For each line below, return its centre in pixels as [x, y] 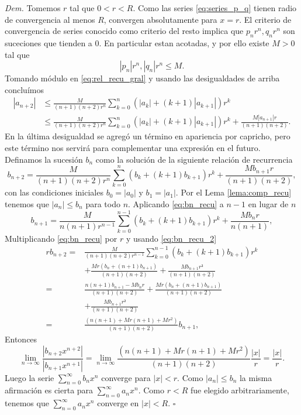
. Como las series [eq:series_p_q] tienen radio [215, 8]
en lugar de [268, 203]
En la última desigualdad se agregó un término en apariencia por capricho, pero [148, 136]
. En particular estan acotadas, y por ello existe [184, 42]
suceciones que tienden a [49, 42]
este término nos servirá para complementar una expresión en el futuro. [133, 147]
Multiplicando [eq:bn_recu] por [61, 238]
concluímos [24, 89]
